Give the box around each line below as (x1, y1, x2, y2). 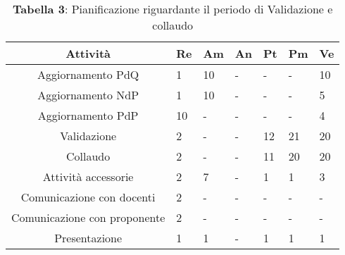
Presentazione (54, 230, 123, 246)
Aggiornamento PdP (37, 107, 139, 123)
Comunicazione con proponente (11, 209, 165, 225)
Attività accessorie (42, 168, 134, 185)
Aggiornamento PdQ (37, 66, 139, 82)
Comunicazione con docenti (20, 189, 156, 205)
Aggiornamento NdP (37, 87, 139, 103)
